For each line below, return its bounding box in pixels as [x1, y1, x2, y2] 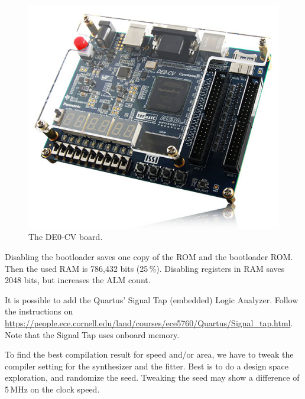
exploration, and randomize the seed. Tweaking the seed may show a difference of [5, 371, 300, 384]
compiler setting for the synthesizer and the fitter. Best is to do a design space [5, 359, 288, 372]
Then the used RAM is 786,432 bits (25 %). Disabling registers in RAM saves [5, 262, 285, 274]
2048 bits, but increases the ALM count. [5, 274, 151, 286]
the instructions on [5, 305, 73, 317]
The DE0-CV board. [28, 231, 103, 243]
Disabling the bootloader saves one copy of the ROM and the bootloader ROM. [5, 251, 293, 263]
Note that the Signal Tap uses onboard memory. [5, 328, 180, 340]
